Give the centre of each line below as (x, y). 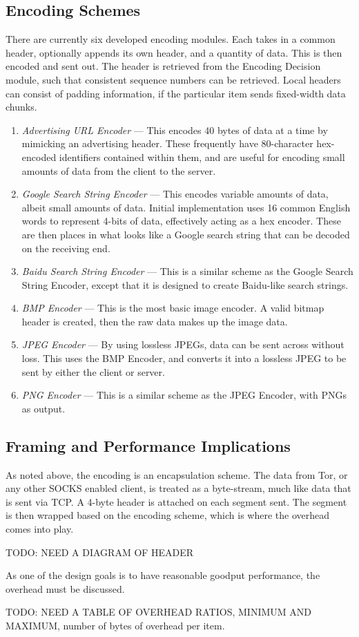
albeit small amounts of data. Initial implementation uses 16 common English (186, 207)
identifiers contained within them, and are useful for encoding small (202, 156)
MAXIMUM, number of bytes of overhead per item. (115, 625)
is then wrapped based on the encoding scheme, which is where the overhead (167, 515)
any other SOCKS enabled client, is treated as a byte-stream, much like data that (178, 488)
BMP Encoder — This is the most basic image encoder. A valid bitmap (173, 308)
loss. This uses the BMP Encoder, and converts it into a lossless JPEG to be (184, 358)
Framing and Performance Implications (148, 445)
